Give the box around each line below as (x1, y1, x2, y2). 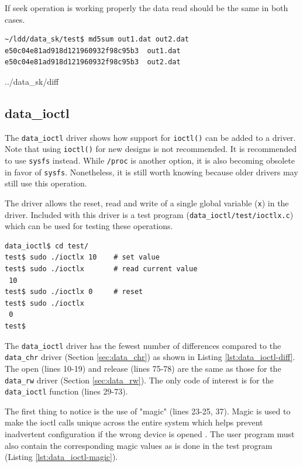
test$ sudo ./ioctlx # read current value (5, 265, 198, 274)
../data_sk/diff (5, 75, 59, 87)
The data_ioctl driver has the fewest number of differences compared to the (5, 339, 281, 351)
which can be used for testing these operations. (5, 220, 173, 232)
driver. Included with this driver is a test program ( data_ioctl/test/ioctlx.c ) (5, 208, 294, 220)
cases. (5, 13, 25, 25)
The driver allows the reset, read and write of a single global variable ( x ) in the (5, 196, 289, 209)
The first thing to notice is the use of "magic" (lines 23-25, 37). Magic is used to (5, 404, 291, 417)
